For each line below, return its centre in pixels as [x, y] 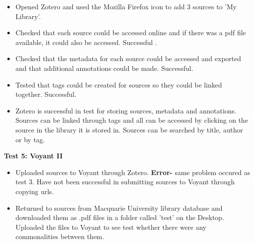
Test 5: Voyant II [34, 156]
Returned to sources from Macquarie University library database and [119, 208]
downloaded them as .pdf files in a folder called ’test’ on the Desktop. [120, 217]
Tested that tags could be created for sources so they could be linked [119, 84]
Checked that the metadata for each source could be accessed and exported [128, 58]
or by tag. [30, 139]
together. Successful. [46, 94]
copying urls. [35, 191]
